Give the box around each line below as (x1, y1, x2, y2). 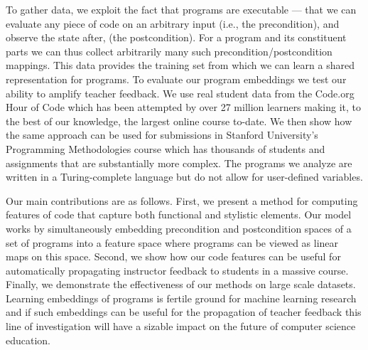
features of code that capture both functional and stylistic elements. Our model (6, 207, 352, 222)
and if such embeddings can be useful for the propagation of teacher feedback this (6, 304, 362, 319)
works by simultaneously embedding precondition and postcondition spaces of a (6, 221, 352, 235)
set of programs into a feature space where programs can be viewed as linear (6, 235, 339, 250)
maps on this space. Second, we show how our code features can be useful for (6, 249, 341, 264)
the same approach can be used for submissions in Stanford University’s (6, 127, 318, 142)
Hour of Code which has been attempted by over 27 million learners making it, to (6, 100, 362, 115)
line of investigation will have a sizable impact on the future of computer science (6, 319, 356, 334)
